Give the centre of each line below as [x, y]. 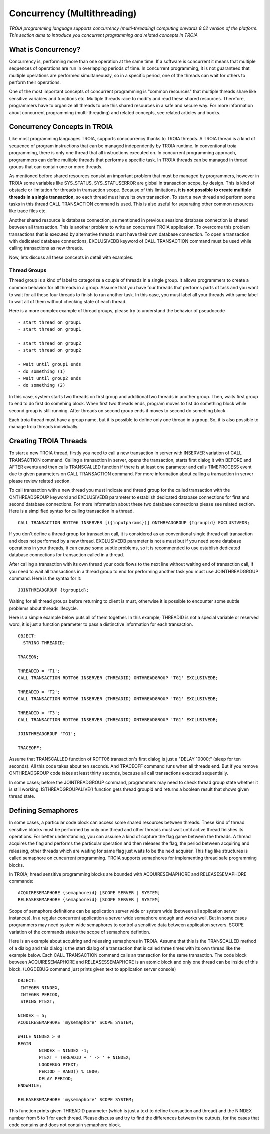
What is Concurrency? [45, 49]
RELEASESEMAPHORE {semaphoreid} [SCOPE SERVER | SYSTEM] [89, 900]
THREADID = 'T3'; [39, 713]
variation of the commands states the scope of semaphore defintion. [80, 932]
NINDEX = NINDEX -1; [64, 1051]
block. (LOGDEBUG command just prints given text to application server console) [93, 969]
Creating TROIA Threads [48, 441]
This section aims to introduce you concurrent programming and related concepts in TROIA [104, 35]
